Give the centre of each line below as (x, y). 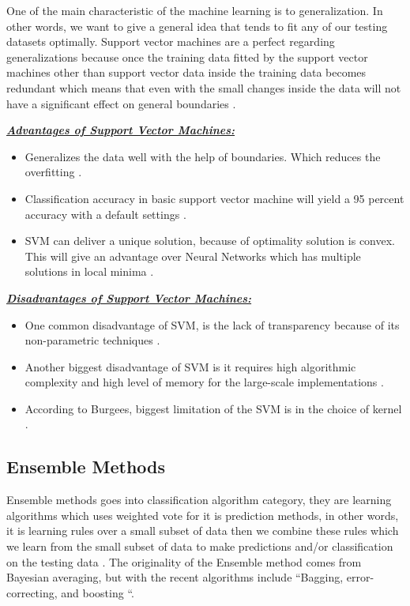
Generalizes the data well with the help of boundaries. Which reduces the (203, 156)
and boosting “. (98, 592)
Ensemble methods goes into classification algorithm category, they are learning (199, 500)
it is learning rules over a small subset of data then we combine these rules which (203, 531)
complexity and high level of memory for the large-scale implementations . (204, 382)
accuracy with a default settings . (105, 214)
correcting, (32, 592)
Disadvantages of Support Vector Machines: (129, 297)
